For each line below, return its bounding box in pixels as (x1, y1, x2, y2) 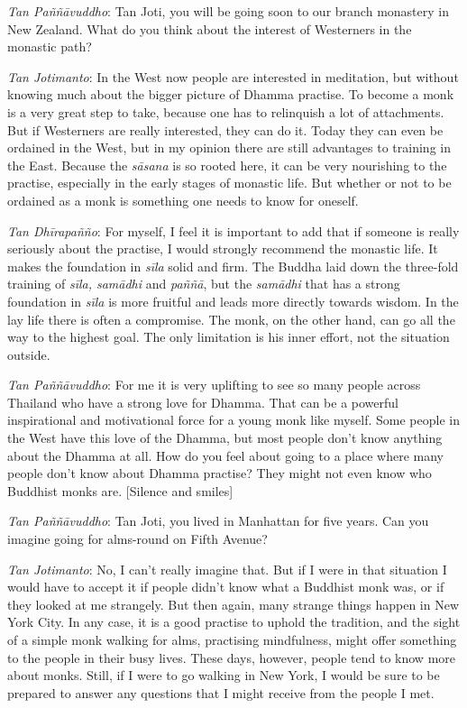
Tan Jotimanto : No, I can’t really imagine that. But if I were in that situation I (7, 559, 447, 578)
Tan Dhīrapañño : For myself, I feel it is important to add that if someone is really (7, 221, 460, 240)
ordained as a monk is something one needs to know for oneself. (7, 190, 359, 209)
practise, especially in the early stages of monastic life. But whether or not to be (7, 173, 452, 192)
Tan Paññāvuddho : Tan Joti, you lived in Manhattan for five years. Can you (7, 511, 429, 530)
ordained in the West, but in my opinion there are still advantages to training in (7, 138, 451, 157)
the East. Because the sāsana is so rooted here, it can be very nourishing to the (7, 155, 447, 174)
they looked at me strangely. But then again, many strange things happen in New (7, 594, 460, 613)
